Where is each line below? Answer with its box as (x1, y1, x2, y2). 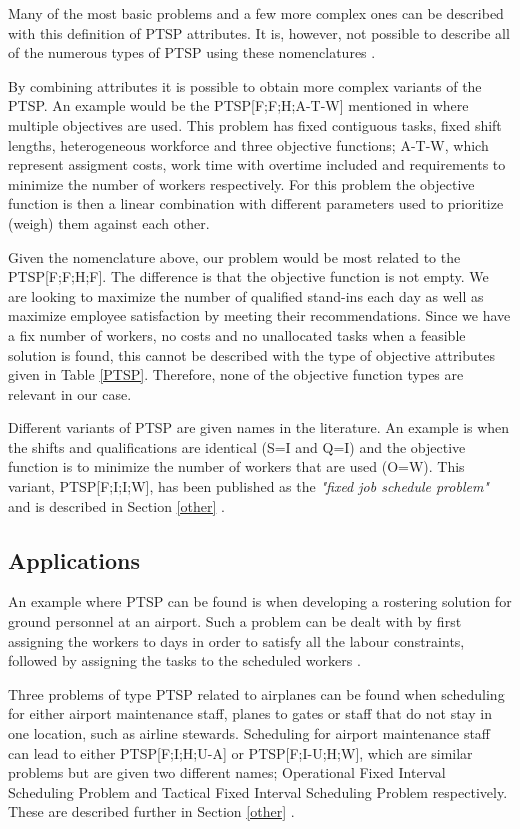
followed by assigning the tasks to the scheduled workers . (8, 650, 361, 671)
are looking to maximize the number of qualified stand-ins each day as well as (8, 285, 484, 306)
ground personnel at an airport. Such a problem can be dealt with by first (8, 611, 462, 632)
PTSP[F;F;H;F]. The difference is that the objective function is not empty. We (8, 266, 489, 287)
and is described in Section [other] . (8, 495, 225, 516)
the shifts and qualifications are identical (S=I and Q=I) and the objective (8, 436, 466, 457)
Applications (8, 544, 141, 575)
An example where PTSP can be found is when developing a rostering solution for (8, 591, 512, 612)
